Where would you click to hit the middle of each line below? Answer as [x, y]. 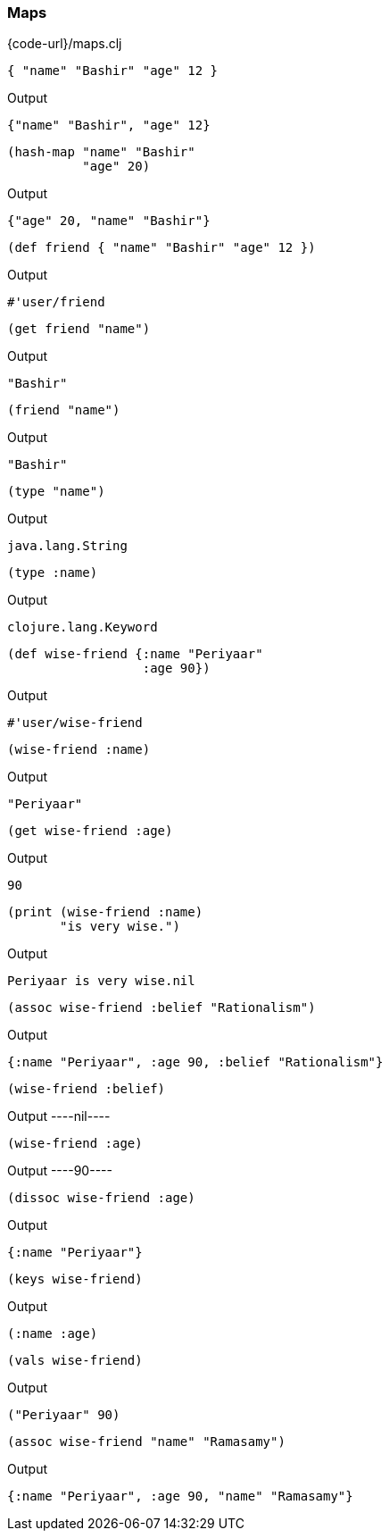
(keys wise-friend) [75, 1279]
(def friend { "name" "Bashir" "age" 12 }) [161, 248]
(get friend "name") [79, 329]
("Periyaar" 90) [64, 1415]
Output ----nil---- [59, 1116]
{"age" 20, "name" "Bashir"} [109, 221]
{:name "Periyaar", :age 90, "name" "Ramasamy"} [180, 1496]
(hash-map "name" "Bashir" [101, 152]
